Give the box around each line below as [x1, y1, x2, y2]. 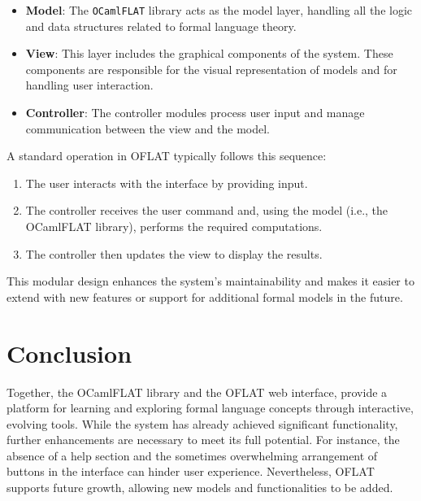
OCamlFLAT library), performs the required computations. [25, 218, 323, 234]
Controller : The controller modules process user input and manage [25, 104, 365, 121]
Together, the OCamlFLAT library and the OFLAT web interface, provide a [7, 383, 388, 400]
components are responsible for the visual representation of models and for [25, 60, 397, 77]
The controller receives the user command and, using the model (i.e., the [25, 202, 388, 219]
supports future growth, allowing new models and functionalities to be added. [7, 479, 393, 496]
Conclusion [7, 336, 132, 369]
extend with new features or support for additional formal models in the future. [7, 288, 403, 305]
